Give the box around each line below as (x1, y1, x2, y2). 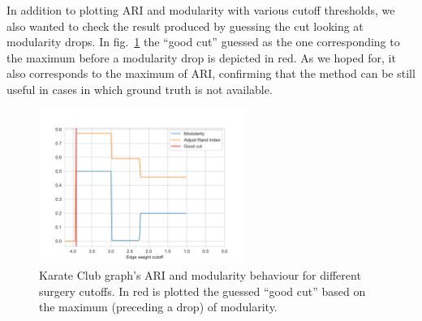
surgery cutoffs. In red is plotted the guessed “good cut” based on (39, 282, 366, 299)
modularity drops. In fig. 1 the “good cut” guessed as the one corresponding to (6, 33, 400, 50)
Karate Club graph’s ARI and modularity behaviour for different (39, 266, 361, 283)
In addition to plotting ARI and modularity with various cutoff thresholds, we (6, 2, 395, 18)
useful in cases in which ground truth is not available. (6, 80, 273, 97)
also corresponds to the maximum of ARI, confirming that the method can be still (6, 65, 416, 82)
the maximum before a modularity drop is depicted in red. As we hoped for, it (6, 49, 396, 66)
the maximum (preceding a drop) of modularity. (39, 298, 278, 315)
